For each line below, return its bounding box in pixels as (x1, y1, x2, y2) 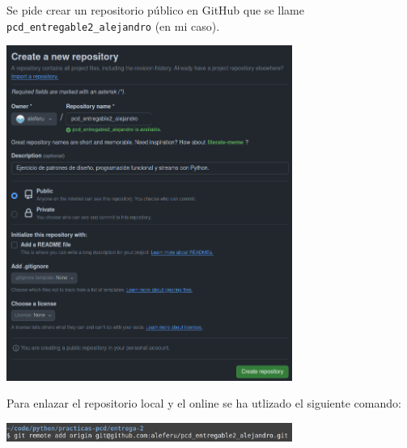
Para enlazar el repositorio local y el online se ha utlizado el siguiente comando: (6, 395, 401, 412)
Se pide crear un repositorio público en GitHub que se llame (6, 2, 304, 18)
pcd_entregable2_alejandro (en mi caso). (6, 17, 220, 34)
